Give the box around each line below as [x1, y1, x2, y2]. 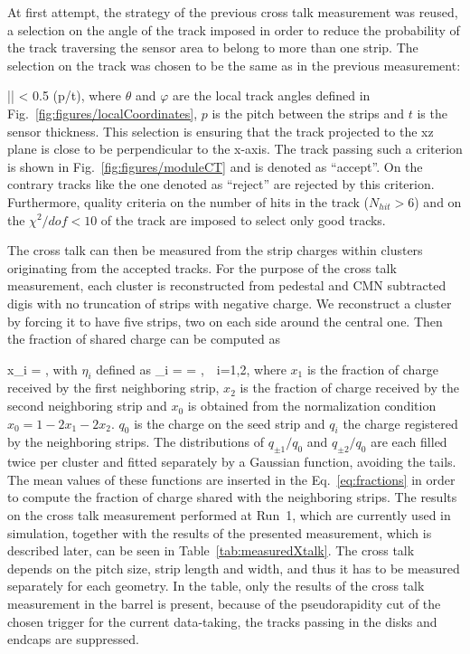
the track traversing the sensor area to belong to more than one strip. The [7, 38, 418, 57]
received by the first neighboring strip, [7, 378, 220, 397]
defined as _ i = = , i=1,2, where [96, 359, 287, 378]
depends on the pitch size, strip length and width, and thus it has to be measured [7, 558, 460, 577]
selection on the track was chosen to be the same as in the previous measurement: [7, 55, 461, 74]
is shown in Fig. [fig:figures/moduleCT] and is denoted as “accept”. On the [7, 156, 423, 175]
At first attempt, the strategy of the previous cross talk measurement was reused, [7, 3, 458, 21]
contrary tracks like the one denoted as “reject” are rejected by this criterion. [7, 175, 435, 194]
